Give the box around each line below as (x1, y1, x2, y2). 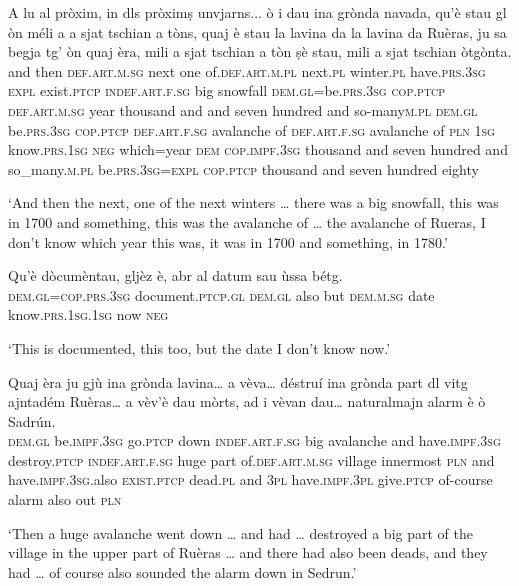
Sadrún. (8, 410, 56, 431)
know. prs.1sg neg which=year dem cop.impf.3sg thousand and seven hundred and (8, 139, 508, 160)
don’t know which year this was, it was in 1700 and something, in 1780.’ (8, 231, 448, 252)
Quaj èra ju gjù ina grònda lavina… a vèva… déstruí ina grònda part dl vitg (8, 371, 468, 392)
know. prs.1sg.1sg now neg (8, 304, 169, 325)
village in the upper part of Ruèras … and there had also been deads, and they (8, 542, 488, 563)
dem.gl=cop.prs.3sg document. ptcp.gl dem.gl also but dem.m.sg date (8, 284, 435, 305)
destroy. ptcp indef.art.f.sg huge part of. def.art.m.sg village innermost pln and (8, 449, 495, 470)
